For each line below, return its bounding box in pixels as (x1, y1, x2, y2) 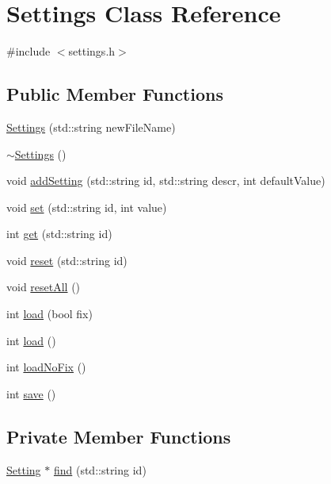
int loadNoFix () (6, 359, 86, 375)
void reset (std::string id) (6, 252, 127, 268)
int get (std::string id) (6, 225, 112, 242)
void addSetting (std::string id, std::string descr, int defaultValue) (6, 172, 325, 189)
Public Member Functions (6, 82, 223, 106)
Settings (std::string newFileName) (6, 118, 176, 135)
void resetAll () (6, 278, 81, 295)
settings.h (68, 43, 116, 60)
